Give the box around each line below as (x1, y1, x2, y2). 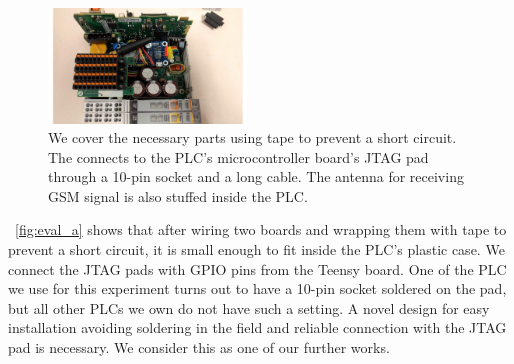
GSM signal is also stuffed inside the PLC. (48, 185, 308, 206)
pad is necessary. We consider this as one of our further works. (8, 337, 390, 358)
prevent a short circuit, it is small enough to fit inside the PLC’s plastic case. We (8, 239, 505, 260)
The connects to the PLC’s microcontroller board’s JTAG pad (48, 146, 429, 167)
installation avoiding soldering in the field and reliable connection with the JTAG (8, 317, 507, 338)
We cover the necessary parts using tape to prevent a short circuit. (48, 127, 457, 148)
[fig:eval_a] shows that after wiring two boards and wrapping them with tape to (15, 219, 507, 240)
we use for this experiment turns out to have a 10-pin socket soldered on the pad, (8, 278, 507, 299)
